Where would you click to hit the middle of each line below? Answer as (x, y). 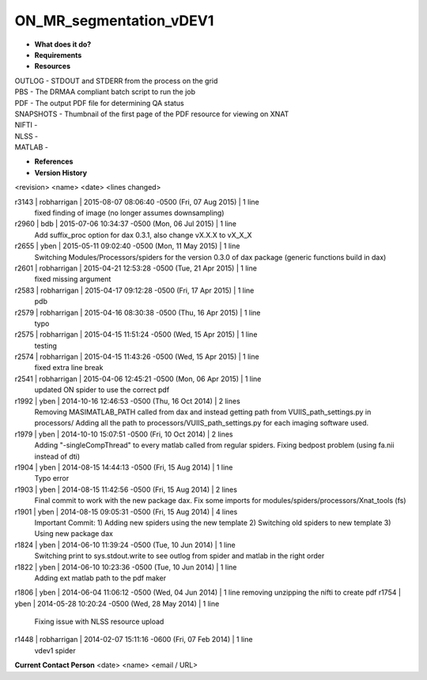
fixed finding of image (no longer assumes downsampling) (129, 213)
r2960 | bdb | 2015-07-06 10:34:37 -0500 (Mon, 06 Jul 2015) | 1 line (126, 224)
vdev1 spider (55, 650)
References (54, 161)
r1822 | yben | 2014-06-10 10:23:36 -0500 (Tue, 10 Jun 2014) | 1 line (126, 567)
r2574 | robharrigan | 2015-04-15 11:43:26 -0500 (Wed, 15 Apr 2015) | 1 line (137, 357)
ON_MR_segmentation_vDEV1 (114, 21)
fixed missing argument (73, 279)
